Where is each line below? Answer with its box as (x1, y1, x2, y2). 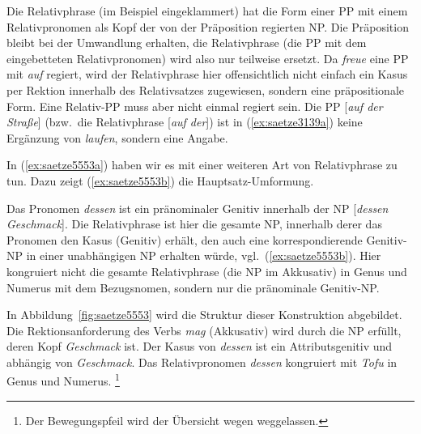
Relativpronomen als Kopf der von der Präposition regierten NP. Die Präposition (6, 18, 409, 35)
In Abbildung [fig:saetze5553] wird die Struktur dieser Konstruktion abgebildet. (6, 306, 402, 323)
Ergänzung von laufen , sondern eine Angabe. (6, 129, 228, 146)
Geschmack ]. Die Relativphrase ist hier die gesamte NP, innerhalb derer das (6, 215, 382, 232)
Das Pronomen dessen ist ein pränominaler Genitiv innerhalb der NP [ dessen (6, 199, 389, 216)
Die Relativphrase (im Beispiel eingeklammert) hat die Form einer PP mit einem (6, 2, 408, 19)
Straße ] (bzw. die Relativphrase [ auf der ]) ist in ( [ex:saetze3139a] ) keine (6, 113, 363, 130)
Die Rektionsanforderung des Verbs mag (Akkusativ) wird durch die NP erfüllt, (6, 321, 402, 338)
